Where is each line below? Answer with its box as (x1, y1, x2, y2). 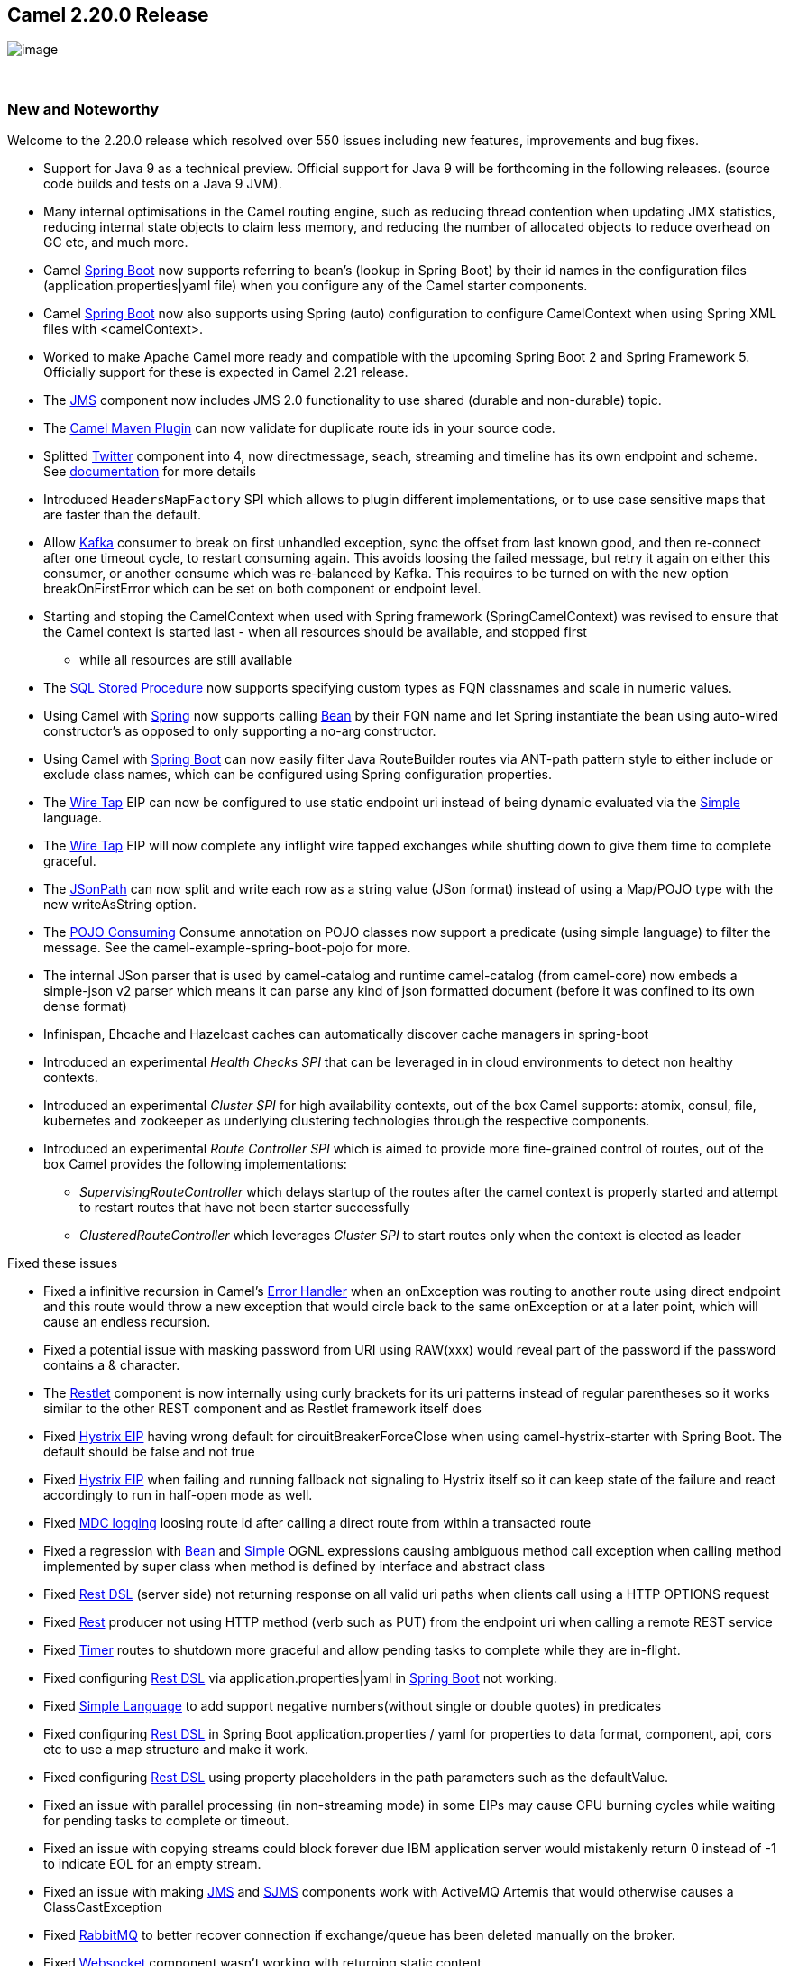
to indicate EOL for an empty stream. (43, 1856, 261, 1872)
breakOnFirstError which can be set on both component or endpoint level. (43, 581, 482, 597)
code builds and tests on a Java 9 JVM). (43, 176, 282, 192)
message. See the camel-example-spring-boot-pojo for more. (43, 940, 411, 956)
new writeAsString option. (43, 896, 197, 913)
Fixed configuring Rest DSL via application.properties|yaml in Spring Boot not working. (43, 1670, 557, 1686)
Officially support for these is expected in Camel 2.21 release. (43, 364, 408, 381)
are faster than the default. (43, 507, 201, 523)
